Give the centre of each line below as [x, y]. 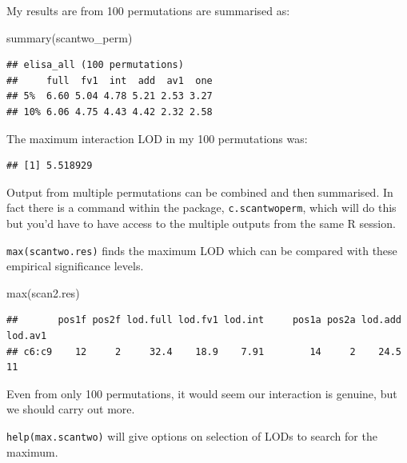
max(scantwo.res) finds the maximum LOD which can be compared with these [202, 250]
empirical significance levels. [75, 266]
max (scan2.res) [43, 292]
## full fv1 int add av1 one [110, 80]
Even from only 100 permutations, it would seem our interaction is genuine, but [202, 393]
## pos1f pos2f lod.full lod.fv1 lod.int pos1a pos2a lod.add [204, 320]
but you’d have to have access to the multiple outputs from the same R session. [201, 223]
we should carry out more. [71, 409]
